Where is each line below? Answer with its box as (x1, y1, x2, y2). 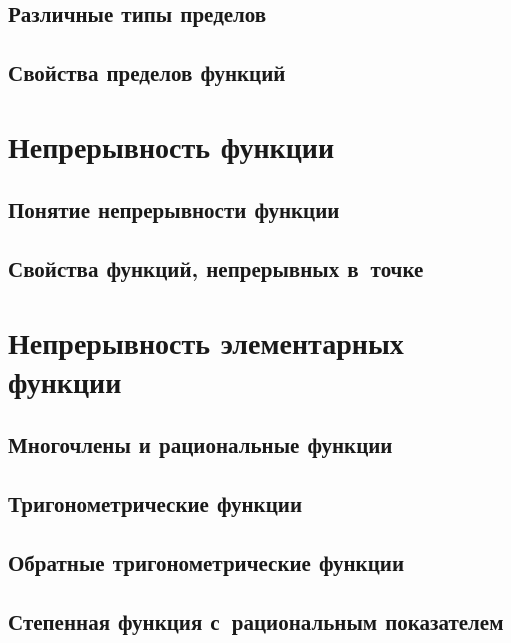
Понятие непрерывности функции (8, 194, 340, 225)
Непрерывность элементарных (8, 321, 404, 362)
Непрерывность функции (8, 125, 335, 166)
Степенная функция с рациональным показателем (8, 605, 504, 636)
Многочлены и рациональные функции (8, 429, 393, 460)
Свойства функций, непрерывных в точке (8, 253, 424, 284)
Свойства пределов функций (8, 57, 286, 88)
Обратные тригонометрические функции (8, 547, 404, 578)
